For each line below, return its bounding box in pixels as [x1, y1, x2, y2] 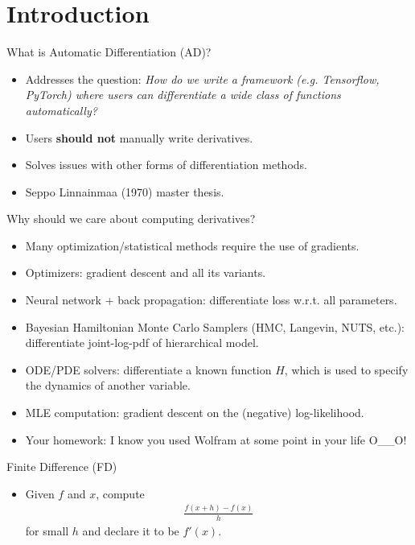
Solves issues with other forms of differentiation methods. [25, 156, 307, 173]
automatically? [25, 101, 97, 118]
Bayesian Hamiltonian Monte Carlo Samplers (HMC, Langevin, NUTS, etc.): [25, 318, 405, 335]
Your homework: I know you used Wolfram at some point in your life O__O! [25, 431, 407, 448]
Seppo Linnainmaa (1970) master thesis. [25, 183, 224, 200]
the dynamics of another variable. [25, 377, 191, 394]
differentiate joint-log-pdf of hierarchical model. [25, 334, 259, 351]
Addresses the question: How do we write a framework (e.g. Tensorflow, [25, 70, 380, 87]
